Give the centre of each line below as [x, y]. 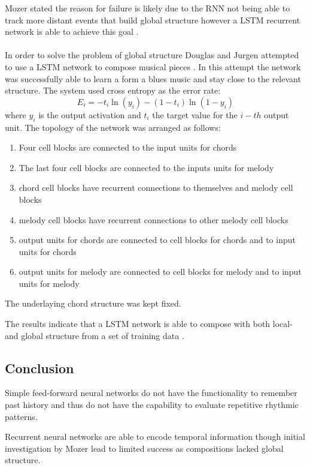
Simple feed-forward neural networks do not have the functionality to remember [151, 393]
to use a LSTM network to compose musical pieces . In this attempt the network [153, 66]
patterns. [21, 416]
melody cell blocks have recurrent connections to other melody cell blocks [154, 219]
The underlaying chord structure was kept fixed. [93, 303]
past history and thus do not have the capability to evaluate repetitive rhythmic [152, 405]
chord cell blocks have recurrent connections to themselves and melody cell [156, 187]
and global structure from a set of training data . [95, 335]
